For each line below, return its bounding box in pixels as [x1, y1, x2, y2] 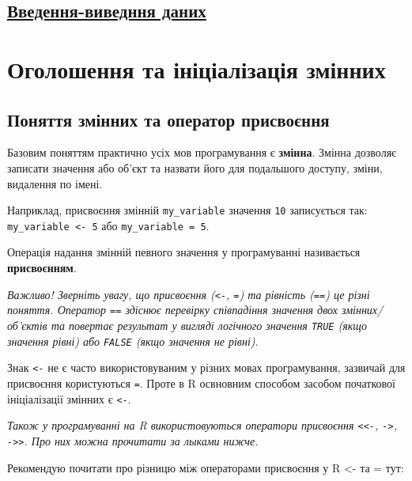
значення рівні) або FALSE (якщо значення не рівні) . [7, 332, 259, 349]
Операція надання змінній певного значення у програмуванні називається [7, 244, 361, 260]
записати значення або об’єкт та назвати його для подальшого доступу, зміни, [7, 159, 383, 176]
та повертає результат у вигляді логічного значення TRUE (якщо [51, 316, 368, 333]
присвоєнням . [7, 259, 77, 276]
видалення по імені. [7, 175, 103, 191]
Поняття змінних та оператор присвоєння [7, 107, 330, 131]
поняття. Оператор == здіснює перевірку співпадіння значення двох [7, 301, 338, 318]
